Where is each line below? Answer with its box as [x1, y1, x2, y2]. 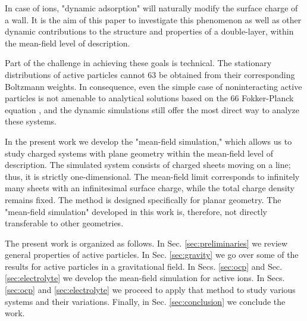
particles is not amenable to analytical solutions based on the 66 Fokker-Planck [5, 92, 294, 104]
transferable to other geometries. [5, 217, 124, 229]
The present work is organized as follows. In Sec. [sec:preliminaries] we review [5, 236, 288, 249]
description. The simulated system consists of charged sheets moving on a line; [5, 158, 291, 171]
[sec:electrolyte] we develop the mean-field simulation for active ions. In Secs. [5, 272, 285, 284]
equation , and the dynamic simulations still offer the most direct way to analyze [5, 103, 300, 116]
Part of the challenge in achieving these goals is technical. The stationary [5, 57, 272, 69]
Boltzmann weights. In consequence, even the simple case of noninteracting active [5, 80, 302, 92]
